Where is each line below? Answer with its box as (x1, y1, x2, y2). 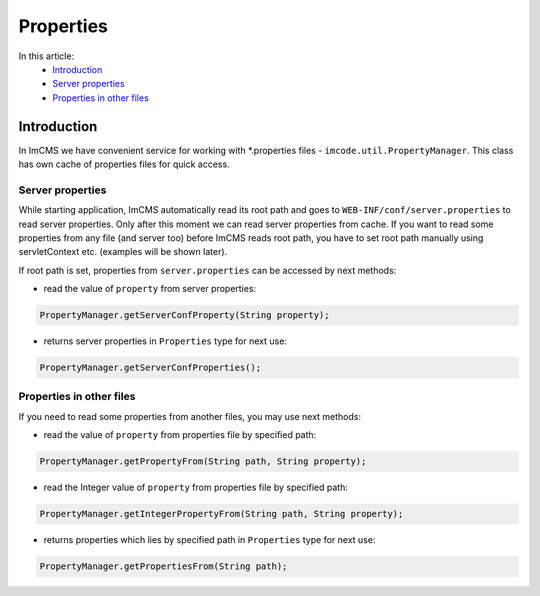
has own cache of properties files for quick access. (18, 158, 230, 170)
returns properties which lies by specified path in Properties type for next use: (43, 534, 376, 546)
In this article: (18, 50, 75, 62)
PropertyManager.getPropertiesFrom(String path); (39, 561, 288, 572)
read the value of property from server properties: (43, 283, 257, 295)
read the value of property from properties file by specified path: (43, 429, 317, 441)
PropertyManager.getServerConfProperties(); (39, 362, 262, 374)
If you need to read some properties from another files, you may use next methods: (18, 410, 362, 422)
